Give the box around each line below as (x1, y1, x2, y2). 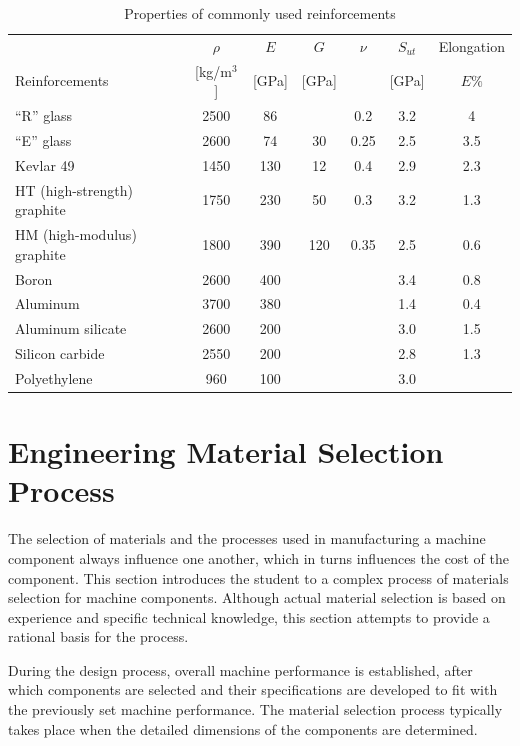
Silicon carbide (15, 343, 105, 364)
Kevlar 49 (15, 154, 75, 175)
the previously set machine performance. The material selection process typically (8, 699, 503, 720)
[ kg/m (194, 60, 232, 81)
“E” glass (15, 129, 72, 150)
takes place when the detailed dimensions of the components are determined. (8, 718, 478, 739)
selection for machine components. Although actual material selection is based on (8, 587, 506, 608)
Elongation (438, 35, 505, 56)
